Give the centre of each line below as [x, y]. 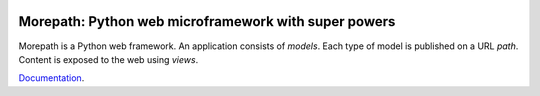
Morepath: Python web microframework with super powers [207, 21]
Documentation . [51, 78]
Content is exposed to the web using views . [108, 59]
